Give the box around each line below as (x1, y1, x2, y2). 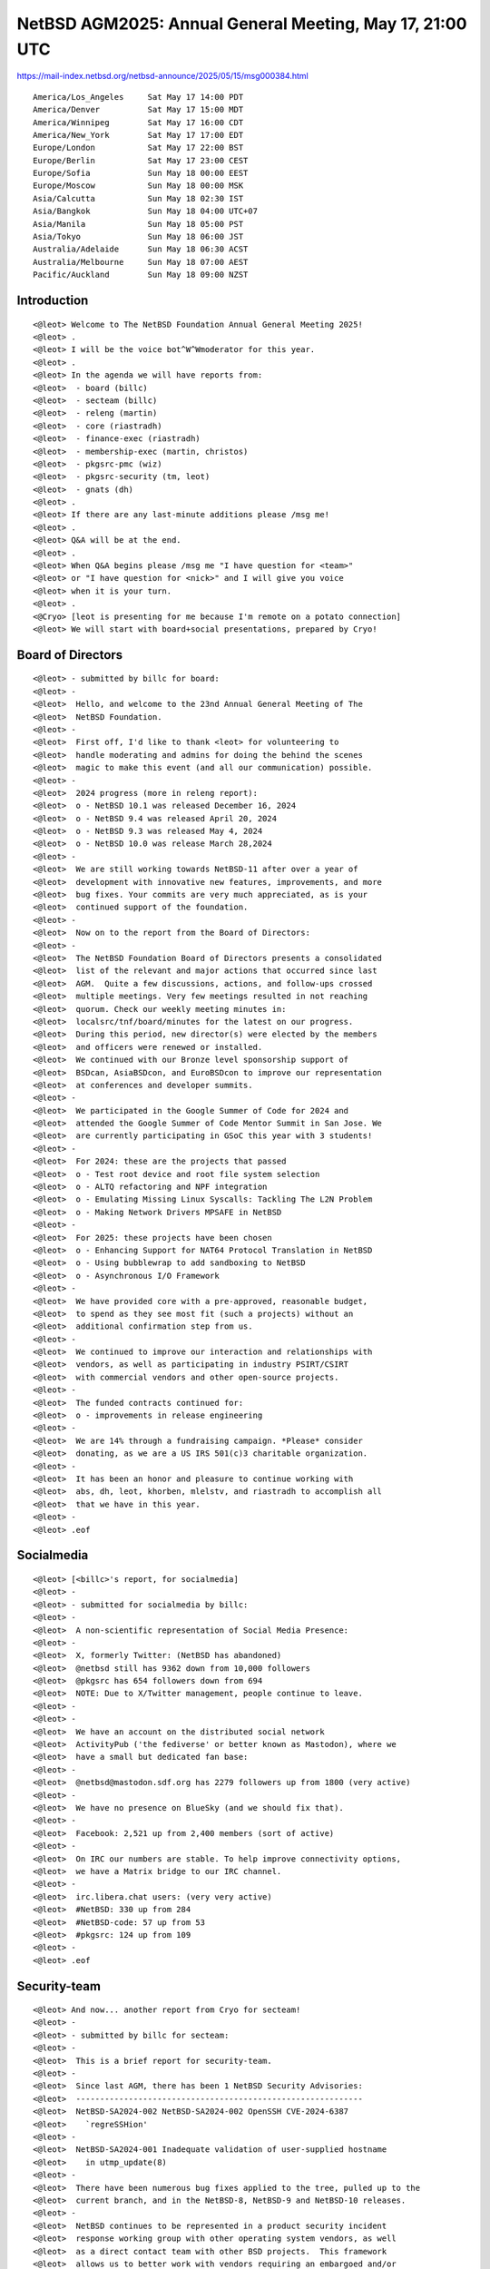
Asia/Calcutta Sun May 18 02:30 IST (33, 193, 244, 203)
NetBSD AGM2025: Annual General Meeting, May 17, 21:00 (16, 14, 467, 34)
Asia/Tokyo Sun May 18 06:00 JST (33, 231, 244, 242)
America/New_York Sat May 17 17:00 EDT (33, 130, 244, 140)
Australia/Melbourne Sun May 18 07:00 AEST (33, 257, 249, 267)
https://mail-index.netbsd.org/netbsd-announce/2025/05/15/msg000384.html (16, 71, 309, 82)
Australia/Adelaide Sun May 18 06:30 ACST (33, 244, 249, 254)
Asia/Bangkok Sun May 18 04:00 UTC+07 (33, 206, 259, 217)
